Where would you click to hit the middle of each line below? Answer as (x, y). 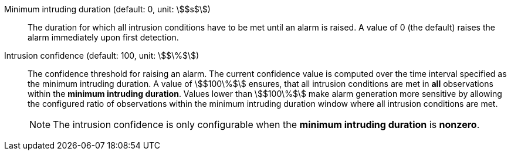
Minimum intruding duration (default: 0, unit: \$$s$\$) (107, 9)
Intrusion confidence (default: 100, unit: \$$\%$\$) (102, 55)
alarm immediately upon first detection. (103, 37)
